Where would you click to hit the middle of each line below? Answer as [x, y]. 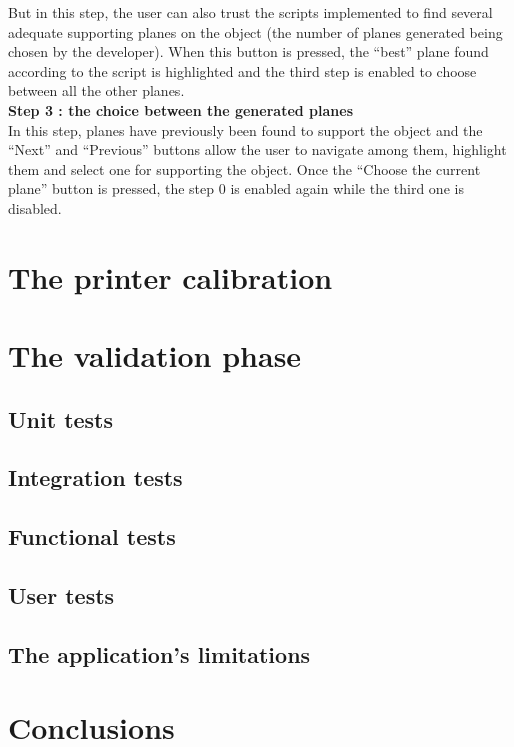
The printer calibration [170, 276]
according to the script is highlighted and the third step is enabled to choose [242, 70]
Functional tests [92, 536]
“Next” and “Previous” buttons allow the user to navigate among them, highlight [257, 149]
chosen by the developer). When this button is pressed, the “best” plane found [248, 51]
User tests [61, 595]
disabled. [35, 207]
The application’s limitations [159, 653]
